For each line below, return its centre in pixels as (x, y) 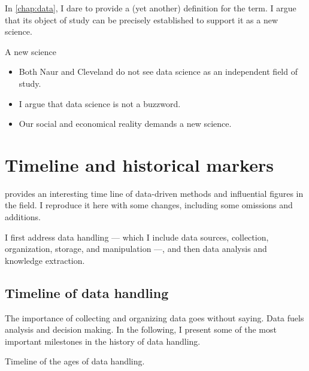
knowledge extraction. (45, 260)
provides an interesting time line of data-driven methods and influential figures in (154, 193)
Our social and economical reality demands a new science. (125, 124)
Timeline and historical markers (139, 164)
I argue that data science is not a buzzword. (100, 103)
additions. (23, 217)
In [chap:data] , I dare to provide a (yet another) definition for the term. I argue (151, 8)
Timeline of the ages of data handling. (75, 361)
